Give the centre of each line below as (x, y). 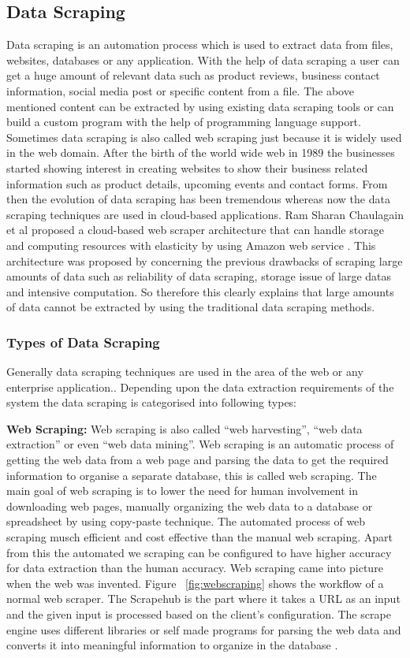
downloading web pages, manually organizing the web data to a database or (190, 506)
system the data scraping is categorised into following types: (152, 402)
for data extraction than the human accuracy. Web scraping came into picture (195, 568)
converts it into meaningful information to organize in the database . (172, 645)
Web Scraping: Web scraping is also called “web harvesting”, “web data (184, 428)
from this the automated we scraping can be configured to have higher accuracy (199, 552)
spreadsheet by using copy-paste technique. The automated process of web (186, 521)
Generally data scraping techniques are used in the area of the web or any (185, 372)
